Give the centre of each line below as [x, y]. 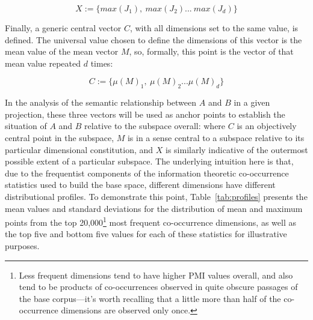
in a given [252, 102]
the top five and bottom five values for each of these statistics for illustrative [146, 234]
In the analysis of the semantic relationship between [101, 102]
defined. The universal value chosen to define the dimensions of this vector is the [153, 39]
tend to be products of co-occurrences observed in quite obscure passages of [158, 287]
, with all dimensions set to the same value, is [214, 28]
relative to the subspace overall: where [155, 126]
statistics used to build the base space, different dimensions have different [140, 185]
